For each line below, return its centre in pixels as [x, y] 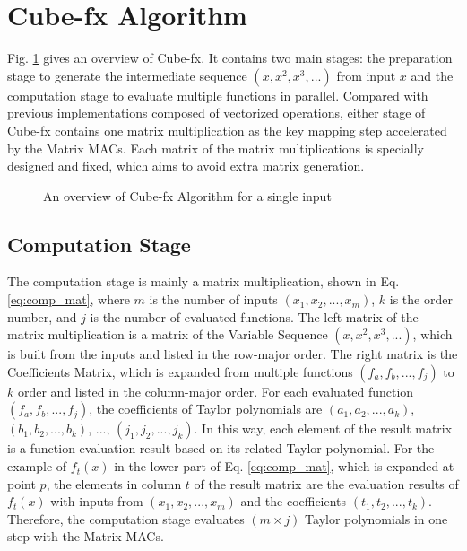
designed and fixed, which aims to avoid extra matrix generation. [186, 166]
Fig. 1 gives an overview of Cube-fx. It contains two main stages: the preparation [230, 58]
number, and [42, 316]
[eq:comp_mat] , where [69, 299]
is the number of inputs [213, 299]
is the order [421, 299]
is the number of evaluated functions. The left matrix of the [254, 316]
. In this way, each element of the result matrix [323, 429]
